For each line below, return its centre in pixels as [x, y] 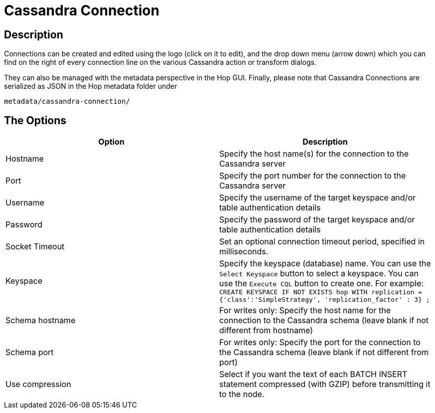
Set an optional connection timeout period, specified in [322, 242]
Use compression [38, 384]
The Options [35, 120]
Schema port [30, 352]
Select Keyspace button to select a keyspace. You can [319, 274]
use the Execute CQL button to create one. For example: [322, 284]
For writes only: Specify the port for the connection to [320, 342]
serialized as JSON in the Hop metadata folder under [91, 86]
